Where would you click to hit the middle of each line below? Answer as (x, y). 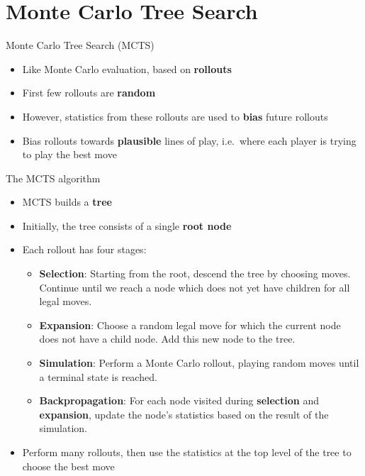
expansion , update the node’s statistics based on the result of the (184, 414)
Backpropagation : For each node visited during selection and (179, 400)
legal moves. (66, 301)
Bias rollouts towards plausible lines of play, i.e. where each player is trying (189, 140)
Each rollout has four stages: (84, 249)
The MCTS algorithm (53, 178)
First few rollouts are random (89, 93)
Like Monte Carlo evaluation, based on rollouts (127, 68)
